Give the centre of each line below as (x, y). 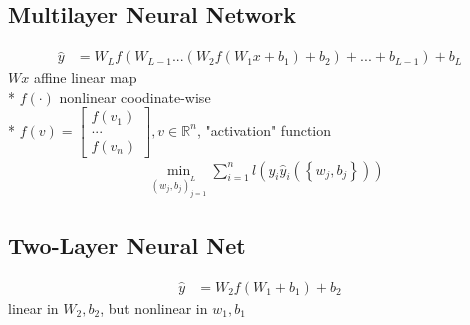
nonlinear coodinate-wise (135, 96)
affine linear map (85, 77)
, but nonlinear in (154, 307)
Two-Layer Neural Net (127, 244)
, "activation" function (264, 129)
